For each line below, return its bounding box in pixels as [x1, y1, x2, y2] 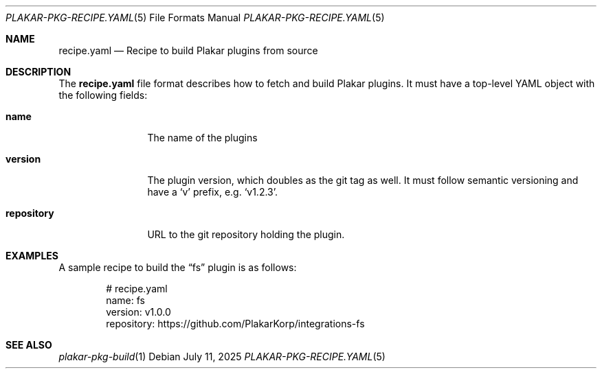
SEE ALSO [5, 339, 52, 351]
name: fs [106, 294, 145, 306]
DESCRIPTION [5, 66, 71, 78]
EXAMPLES [5, 250, 58, 261]
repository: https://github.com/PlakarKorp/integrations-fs [106, 318, 365, 329]
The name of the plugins [147, 132, 258, 143]
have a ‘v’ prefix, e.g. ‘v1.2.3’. [147, 186, 278, 198]
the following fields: [58, 89, 148, 101]
